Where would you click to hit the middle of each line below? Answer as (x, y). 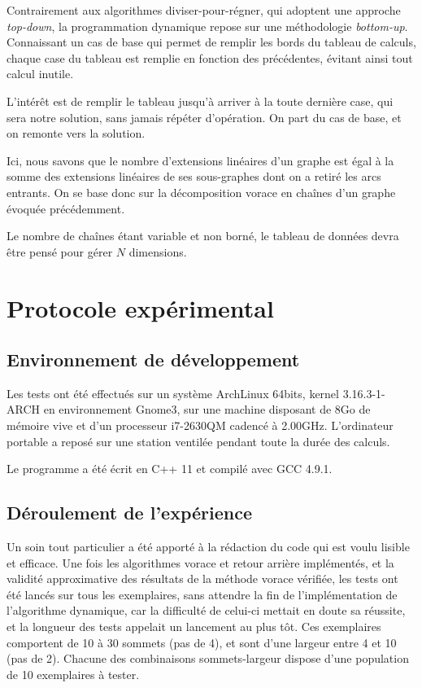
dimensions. (158, 251)
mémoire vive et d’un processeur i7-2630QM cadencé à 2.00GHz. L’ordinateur (200, 425)
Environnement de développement (153, 359)
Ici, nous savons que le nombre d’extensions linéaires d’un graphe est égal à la (200, 160)
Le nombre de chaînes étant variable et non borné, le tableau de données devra (203, 236)
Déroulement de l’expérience (129, 513)
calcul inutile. (40, 74)
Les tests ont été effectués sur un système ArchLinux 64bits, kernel (173, 393)
